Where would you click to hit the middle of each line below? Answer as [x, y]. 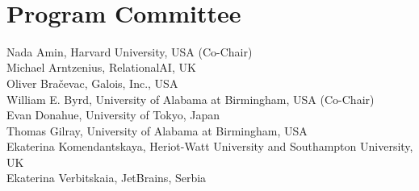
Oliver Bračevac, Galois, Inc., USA [92, 83]
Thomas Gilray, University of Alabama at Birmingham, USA [157, 130]
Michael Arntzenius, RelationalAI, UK [101, 67]
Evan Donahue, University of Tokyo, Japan [113, 115]
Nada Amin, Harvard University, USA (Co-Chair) [130, 51]
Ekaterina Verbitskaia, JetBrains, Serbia [107, 178]
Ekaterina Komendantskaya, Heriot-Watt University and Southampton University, [210, 146]
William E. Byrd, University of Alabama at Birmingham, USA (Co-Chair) [191, 99]
